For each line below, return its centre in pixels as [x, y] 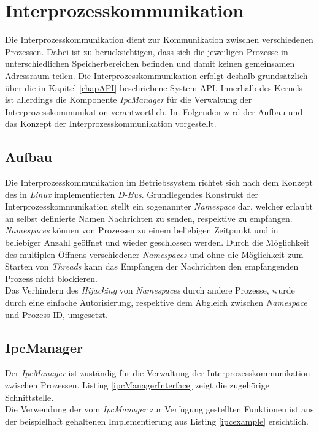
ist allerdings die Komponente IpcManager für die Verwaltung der [129, 100]
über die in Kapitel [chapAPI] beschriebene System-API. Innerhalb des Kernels [154, 87]
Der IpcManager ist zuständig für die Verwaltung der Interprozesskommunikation [158, 373]
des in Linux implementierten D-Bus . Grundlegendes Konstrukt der [132, 194]
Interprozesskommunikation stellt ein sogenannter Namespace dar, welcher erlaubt [159, 206]
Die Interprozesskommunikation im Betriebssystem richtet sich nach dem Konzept [159, 182]
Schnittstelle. [29, 397]
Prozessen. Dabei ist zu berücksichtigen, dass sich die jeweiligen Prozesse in [147, 51]
